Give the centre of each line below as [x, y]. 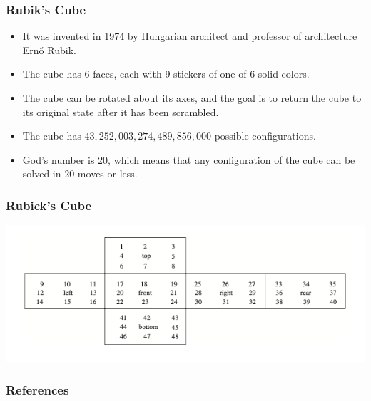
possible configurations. [265, 136]
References [37, 389]
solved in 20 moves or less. [80, 173]
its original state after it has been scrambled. [121, 111]
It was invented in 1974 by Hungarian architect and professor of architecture [190, 36]
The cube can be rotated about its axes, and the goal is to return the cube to [192, 98]
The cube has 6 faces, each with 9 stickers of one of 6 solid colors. [166, 74]
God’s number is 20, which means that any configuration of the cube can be [189, 159]
